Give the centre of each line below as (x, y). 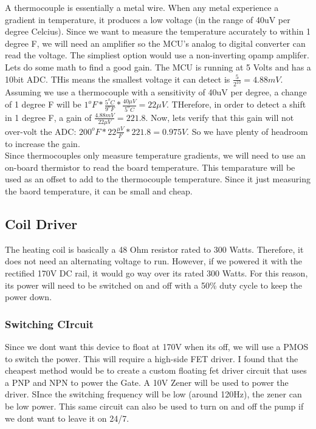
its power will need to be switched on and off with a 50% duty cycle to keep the (153, 285)
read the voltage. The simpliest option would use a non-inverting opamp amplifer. (157, 55)
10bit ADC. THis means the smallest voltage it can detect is (118, 79)
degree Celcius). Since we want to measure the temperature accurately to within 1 (158, 31)
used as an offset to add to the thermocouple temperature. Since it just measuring (158, 179)
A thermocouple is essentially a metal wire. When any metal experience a (142, 7)
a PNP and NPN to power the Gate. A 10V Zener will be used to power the (147, 382)
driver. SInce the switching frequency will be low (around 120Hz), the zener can (153, 394)
